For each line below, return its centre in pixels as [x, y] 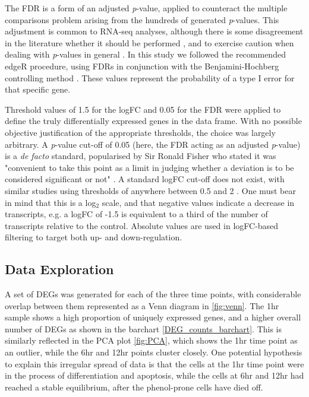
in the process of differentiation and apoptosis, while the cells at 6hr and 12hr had [154, 375]
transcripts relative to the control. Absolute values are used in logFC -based [142, 225]
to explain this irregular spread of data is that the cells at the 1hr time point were [154, 363]
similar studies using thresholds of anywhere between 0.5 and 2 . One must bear [150, 190]
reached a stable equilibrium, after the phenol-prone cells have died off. [134, 387]
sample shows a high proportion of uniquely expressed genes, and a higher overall [153, 317]
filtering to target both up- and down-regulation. [94, 237]
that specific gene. [38, 89]
